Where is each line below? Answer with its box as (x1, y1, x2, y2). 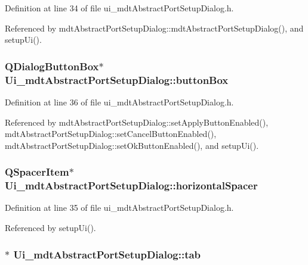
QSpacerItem (5, 164, 69, 179)
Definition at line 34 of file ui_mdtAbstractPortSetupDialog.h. (5, 2, 234, 14)
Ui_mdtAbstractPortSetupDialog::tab (13, 247, 201, 261)
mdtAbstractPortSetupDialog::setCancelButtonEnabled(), (5, 127, 217, 140)
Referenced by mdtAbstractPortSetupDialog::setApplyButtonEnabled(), (5, 116, 269, 128)
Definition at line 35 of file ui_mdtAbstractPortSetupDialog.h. (5, 201, 234, 214)
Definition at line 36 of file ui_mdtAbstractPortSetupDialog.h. (5, 95, 234, 108)
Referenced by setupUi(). (5, 222, 96, 234)
